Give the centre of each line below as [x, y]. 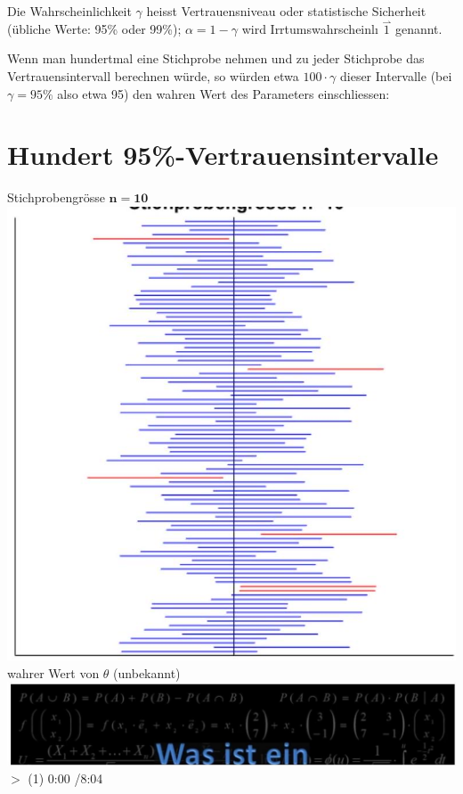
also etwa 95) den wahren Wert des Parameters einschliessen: [223, 93]
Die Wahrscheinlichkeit [69, 11]
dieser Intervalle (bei [396, 76]
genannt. [418, 28]
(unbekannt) [147, 672]
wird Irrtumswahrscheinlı [310, 28]
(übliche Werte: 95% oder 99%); [94, 28]
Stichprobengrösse [56, 197]
